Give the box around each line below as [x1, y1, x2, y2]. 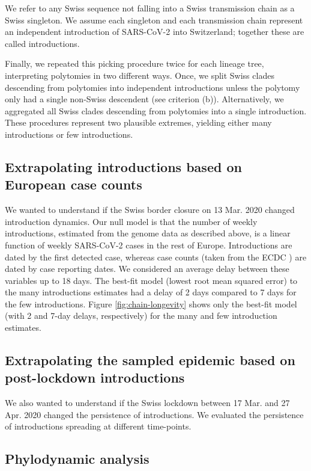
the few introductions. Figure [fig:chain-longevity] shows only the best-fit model [5, 297, 297, 310]
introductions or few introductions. [5, 128, 133, 140]
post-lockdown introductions [5, 368, 185, 387]
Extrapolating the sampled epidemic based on [5, 351, 295, 369]
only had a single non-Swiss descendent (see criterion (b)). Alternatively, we [5, 93, 284, 105]
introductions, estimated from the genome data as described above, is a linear [5, 227, 291, 239]
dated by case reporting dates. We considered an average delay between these [5, 262, 289, 275]
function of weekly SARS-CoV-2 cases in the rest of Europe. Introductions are [5, 238, 292, 251]
